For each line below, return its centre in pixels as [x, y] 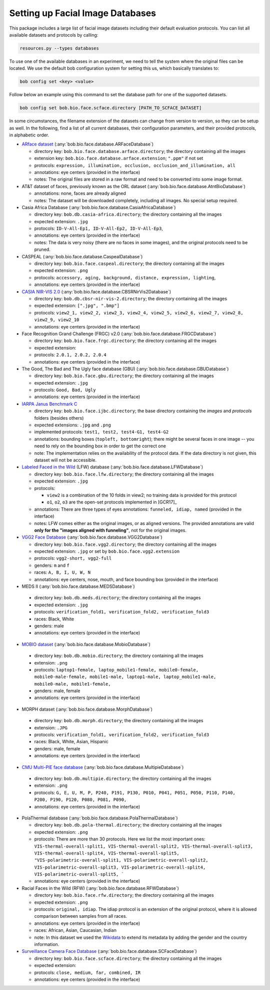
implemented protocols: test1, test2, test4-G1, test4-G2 [101, 432]
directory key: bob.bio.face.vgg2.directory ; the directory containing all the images [125, 544]
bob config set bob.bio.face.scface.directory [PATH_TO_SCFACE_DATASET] [111, 108]
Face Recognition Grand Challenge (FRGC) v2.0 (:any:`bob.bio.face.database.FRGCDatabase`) [119, 334]
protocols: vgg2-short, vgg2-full [73, 558]
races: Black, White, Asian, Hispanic [71, 742]
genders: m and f [52, 565]
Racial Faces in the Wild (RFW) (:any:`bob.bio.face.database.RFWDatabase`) [100, 888]
